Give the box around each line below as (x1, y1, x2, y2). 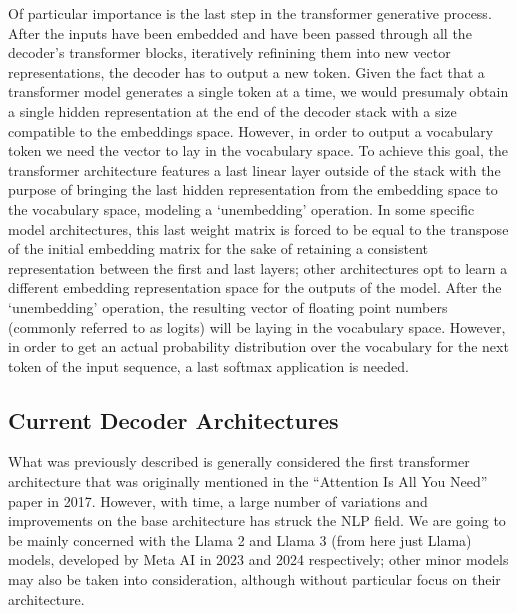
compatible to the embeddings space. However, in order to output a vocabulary (8, 120, 494, 141)
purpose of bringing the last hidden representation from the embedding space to (8, 179, 498, 200)
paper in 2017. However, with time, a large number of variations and (8, 490, 428, 511)
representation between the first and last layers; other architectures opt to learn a (8, 257, 508, 278)
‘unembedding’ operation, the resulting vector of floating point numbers (8, 296, 448, 317)
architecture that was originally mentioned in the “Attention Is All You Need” (8, 471, 488, 492)
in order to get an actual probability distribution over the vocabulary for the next (8, 336, 509, 357)
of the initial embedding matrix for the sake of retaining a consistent (8, 238, 428, 259)
